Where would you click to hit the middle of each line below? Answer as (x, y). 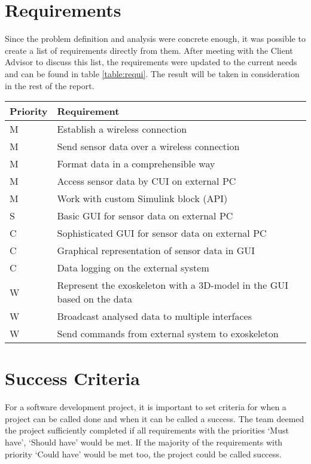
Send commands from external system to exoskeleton (168, 334)
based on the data (94, 299)
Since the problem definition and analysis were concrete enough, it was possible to (155, 39)
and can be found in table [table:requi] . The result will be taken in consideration (152, 73)
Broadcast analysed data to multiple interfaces (154, 316)
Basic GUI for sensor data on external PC (145, 216)
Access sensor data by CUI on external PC (147, 181)
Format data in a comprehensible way (136, 164)
